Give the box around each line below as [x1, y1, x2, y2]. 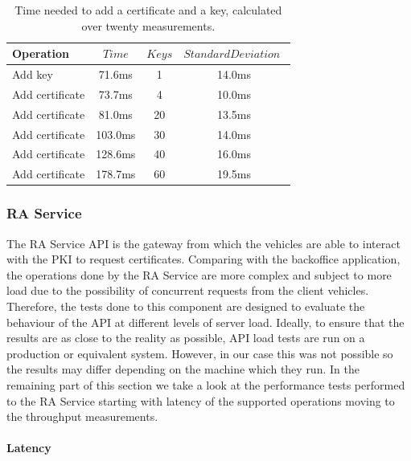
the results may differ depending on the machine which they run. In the [6, 361, 360, 377]
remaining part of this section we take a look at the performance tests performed [6, 376, 405, 393]
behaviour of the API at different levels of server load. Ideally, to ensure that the [6, 313, 405, 330]
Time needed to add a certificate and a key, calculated [14, 2, 282, 18]
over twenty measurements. [81, 17, 216, 34]
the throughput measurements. [6, 408, 158, 425]
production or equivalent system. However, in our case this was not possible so [6, 345, 393, 361]
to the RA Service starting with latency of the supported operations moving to [6, 392, 395, 409]
